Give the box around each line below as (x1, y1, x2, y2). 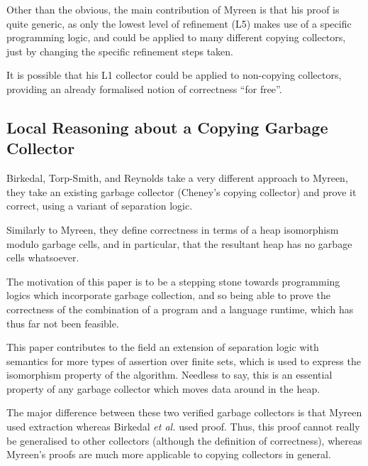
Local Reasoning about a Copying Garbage (6, 116, 328, 138)
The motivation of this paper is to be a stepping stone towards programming (6, 273, 340, 288)
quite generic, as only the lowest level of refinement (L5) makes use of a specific (6, 16, 352, 31)
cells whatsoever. (6, 250, 79, 265)
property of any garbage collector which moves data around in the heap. (6, 381, 320, 396)
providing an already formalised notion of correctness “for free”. (6, 81, 282, 96)
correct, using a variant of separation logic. (6, 198, 193, 213)
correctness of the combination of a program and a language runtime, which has (6, 301, 354, 316)
